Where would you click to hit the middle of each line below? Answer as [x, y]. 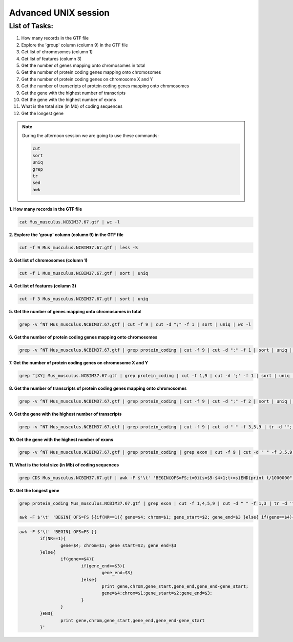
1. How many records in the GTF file [46, 209]
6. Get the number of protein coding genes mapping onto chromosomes [83, 337]
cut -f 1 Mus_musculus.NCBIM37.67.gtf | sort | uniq [84, 273]
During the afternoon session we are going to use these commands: [90, 136]
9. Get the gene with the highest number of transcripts [65, 414]
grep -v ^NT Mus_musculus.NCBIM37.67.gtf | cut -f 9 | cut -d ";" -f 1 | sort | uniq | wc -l [135, 324]
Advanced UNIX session [59, 13]
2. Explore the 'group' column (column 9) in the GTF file [66, 235]
